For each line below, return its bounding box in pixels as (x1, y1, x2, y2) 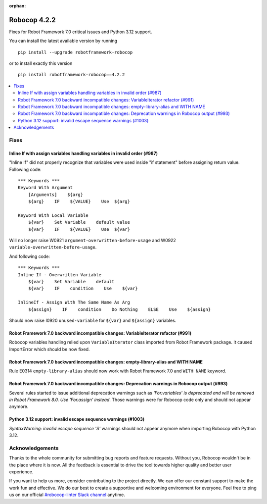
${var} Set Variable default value (28, 219, 131, 225)
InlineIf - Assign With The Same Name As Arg (18, 300, 131, 305)
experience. (9, 469, 34, 475)
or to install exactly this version (9, 60, 73, 66)
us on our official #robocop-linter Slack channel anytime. (9, 492, 126, 498)
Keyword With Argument (18, 185, 73, 191)
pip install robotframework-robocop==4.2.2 (18, 72, 125, 78)
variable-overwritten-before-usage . (9, 244, 97, 250)
